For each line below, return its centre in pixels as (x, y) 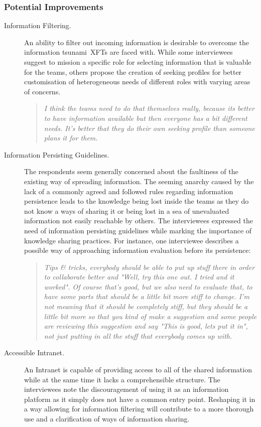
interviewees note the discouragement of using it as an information (126, 389)
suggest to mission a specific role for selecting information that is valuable (138, 62)
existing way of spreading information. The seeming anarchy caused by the (139, 181)
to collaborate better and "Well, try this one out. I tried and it (139, 277)
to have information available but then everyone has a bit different (146, 118)
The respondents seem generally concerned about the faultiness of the (131, 171)
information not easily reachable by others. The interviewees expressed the (139, 221)
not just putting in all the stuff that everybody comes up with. (138, 335)
